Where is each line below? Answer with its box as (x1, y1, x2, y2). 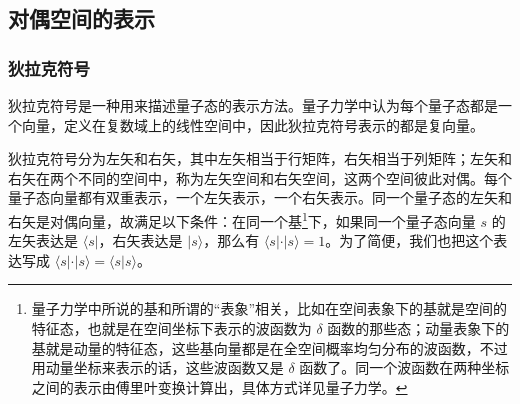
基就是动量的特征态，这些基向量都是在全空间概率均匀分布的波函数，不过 (31, 337, 508, 358)
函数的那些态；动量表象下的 (327, 318, 510, 338)
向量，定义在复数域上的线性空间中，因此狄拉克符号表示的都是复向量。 (21, 114, 484, 135)
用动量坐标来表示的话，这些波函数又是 (31, 357, 284, 378)
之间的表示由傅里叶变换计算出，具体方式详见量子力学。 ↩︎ (31, 376, 408, 397)
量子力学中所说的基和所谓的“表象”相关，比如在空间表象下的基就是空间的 (31, 298, 508, 319)
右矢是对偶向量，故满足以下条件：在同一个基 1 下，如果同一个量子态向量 (8, 207, 476, 231)
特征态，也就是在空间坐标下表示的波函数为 (31, 318, 312, 338)
